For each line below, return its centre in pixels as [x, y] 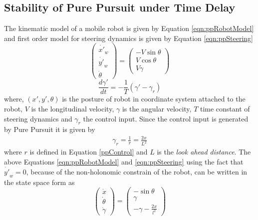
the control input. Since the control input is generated [166, 118]
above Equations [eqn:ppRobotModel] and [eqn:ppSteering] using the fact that [124, 161]
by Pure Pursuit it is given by [50, 129]
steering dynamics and [38, 118]
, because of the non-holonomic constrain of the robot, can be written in [137, 171]
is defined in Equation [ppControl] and [89, 152]
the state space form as [39, 182]
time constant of [225, 108]
